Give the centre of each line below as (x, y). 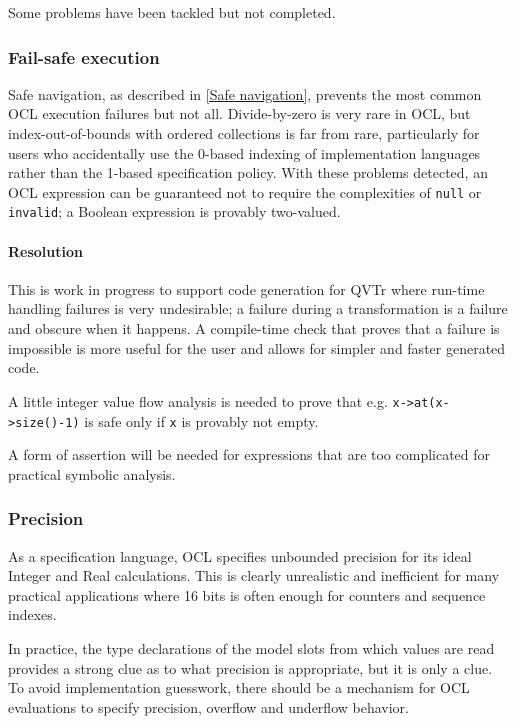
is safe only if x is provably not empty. (201, 420)
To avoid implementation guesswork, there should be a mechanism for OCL (239, 687)
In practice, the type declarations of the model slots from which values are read (251, 647)
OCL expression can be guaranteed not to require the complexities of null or (245, 191)
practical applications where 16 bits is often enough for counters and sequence (247, 594)
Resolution (45, 250)
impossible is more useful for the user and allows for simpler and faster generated (257, 347)
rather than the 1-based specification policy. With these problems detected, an (248, 172)
